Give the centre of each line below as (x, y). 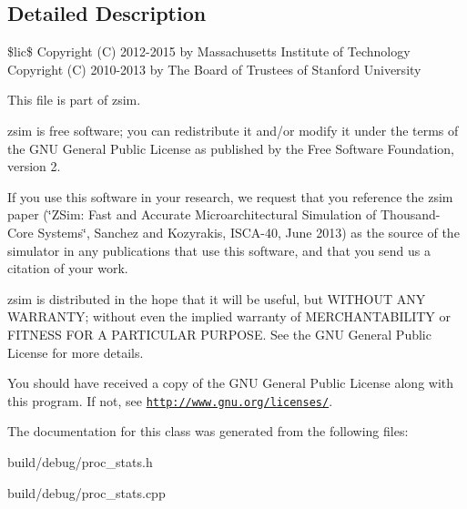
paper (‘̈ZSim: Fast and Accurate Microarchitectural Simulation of (192, 214)
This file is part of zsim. (74, 100)
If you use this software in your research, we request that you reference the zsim (230, 196)
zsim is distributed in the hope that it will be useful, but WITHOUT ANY (217, 298)
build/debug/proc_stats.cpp (86, 492)
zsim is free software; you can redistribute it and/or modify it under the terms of (233, 130)
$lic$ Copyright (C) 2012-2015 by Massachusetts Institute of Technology (209, 51)
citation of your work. (68, 268)
